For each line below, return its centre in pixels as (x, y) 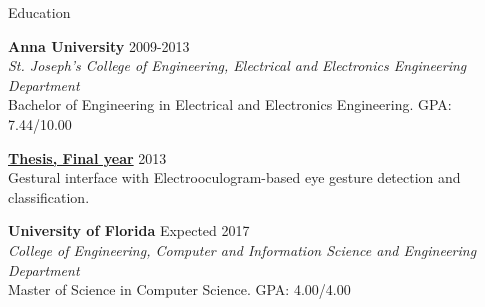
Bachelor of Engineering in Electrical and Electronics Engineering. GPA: (230, 104)
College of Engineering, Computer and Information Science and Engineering (242, 249)
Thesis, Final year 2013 (87, 157)
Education (39, 12)
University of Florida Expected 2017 (129, 230)
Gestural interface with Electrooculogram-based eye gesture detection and (234, 177)
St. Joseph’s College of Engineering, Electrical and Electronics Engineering (237, 65)
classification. (49, 196)
